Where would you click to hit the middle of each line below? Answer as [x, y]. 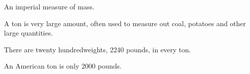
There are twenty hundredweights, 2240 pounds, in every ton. [97, 49]
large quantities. [29, 33]
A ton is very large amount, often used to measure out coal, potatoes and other [125, 23]
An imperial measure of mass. [49, 6]
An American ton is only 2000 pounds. [63, 66]
